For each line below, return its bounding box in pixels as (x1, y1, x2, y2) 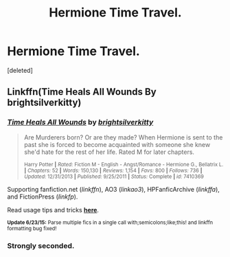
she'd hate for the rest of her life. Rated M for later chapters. (23, 148, 194, 156)
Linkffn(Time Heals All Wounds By (7, 86, 157, 98)
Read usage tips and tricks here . (7, 205, 100, 214)
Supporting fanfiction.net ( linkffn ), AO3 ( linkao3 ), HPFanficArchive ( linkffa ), (7, 185, 220, 193)
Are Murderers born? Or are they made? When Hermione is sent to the (23, 133, 223, 142)
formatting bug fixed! (7, 225, 57, 232)
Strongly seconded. (7, 241, 75, 250)
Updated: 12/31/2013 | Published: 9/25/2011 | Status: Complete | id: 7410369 (23, 173, 205, 180)
